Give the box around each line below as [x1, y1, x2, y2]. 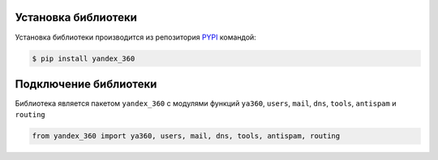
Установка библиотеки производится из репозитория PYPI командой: [15, 32, 257, 42]
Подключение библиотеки [15, 77, 157, 91]
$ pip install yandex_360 [32, 53, 135, 63]
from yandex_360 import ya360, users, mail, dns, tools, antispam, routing [32, 132, 341, 141]
